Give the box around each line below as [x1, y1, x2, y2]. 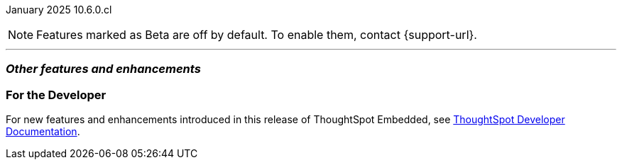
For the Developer [6, 87, 107, 102]
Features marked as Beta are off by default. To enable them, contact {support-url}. [36, 28, 477, 42]
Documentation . [6, 125, 80, 138]
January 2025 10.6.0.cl [6, 4, 112, 16]
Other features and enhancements [6, 62, 201, 76]
